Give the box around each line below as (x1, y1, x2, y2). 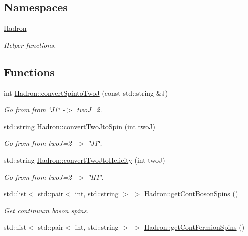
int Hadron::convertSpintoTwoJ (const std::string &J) (4, 87, 168, 98)
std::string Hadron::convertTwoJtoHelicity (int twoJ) (4, 154, 165, 165)
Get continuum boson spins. (4, 205, 89, 215)
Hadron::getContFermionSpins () (144, 222, 245, 232)
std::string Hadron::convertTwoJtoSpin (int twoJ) (4, 121, 155, 131)
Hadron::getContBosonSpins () (144, 188, 238, 199)
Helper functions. (4, 39, 56, 50)
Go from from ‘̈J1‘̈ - (4, 104, 65, 115)
